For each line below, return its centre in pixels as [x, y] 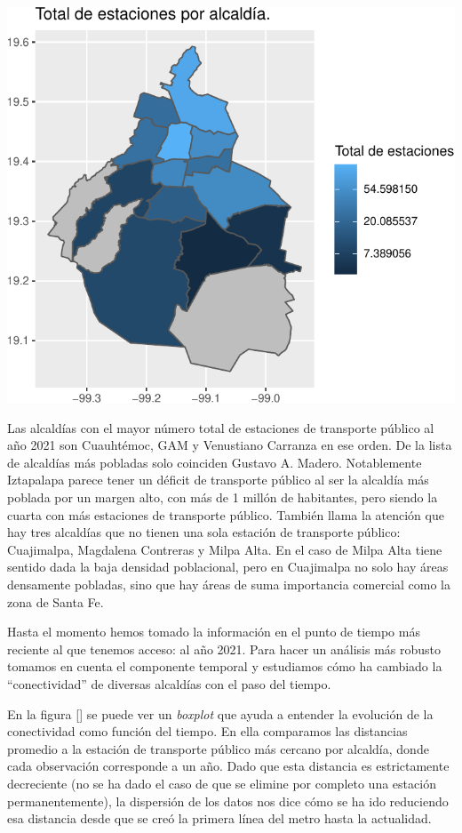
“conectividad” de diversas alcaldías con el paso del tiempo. [169, 684]
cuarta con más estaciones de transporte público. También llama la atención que [226, 514]
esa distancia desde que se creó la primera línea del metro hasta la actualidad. [219, 818]
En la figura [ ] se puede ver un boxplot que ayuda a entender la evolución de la [220, 713]
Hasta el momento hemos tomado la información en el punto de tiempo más [214, 632]
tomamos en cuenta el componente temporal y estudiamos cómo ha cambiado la [225, 666]
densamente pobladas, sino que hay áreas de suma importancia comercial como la [229, 585]
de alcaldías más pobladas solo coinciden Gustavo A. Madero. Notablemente [215, 462]
